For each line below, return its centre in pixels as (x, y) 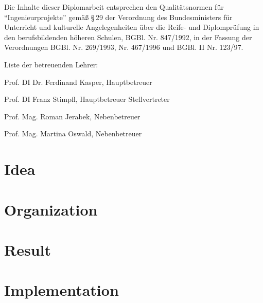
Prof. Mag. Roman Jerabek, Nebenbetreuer (72, 116)
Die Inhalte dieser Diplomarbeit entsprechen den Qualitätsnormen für (114, 7)
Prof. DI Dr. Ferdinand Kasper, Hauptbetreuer (78, 82)
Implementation (62, 290)
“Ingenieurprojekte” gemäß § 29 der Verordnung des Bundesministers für (118, 17)
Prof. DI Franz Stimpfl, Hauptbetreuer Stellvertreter (87, 99)
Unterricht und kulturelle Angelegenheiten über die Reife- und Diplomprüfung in (132, 27)
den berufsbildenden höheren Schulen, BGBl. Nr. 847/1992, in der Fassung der (128, 37)
